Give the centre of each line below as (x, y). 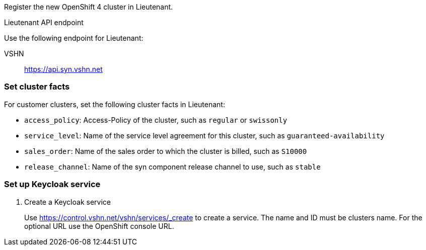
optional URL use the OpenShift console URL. (99, 226)
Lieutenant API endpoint (44, 22)
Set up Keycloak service (52, 184)
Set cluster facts (37, 87)
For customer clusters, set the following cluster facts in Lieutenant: (115, 104)
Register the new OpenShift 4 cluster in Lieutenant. (89, 7)
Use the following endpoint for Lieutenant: (74, 38)
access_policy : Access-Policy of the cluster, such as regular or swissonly (156, 120)
